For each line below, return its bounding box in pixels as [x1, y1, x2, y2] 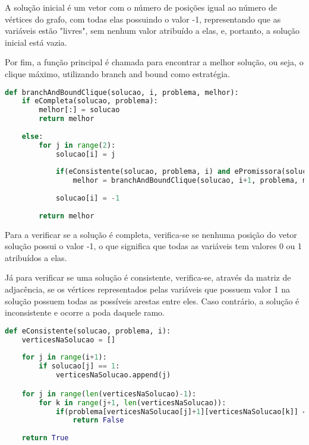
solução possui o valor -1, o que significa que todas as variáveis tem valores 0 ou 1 [5, 240, 302, 252]
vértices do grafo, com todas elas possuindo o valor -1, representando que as [5, 12, 281, 25]
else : [21, 132, 43, 141]
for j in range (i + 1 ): [21, 353, 107, 362]
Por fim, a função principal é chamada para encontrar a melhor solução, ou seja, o [5, 56, 304, 68]
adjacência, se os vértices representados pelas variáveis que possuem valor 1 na [5, 283, 290, 295]
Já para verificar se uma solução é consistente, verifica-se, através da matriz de [5, 271, 291, 284]
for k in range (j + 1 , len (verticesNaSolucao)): [39, 398, 226, 407]
